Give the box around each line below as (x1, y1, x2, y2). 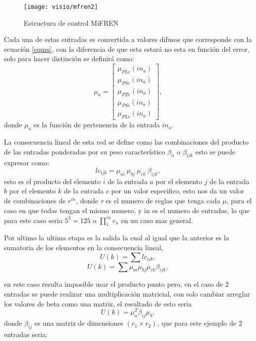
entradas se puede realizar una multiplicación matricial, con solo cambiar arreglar (4, 289, 250, 299)
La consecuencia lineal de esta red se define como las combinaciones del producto (4, 136, 249, 147)
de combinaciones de (4, 195, 66, 205)
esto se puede (195, 146, 236, 156)
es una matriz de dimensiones (35, 318, 123, 328)
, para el (226, 195, 252, 205)
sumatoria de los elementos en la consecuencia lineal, (4, 242, 163, 253)
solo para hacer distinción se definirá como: (4, 53, 135, 64)
